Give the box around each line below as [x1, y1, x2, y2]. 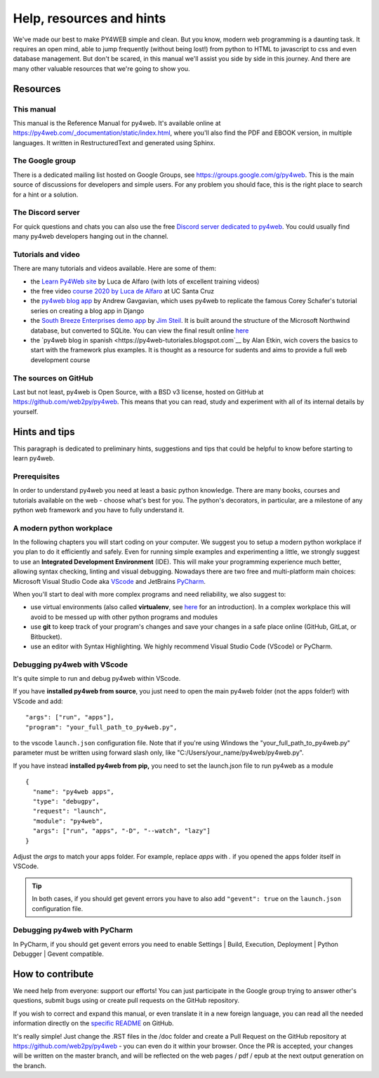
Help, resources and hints [13, 11, 166, 26]
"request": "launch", [32, 807, 107, 816]
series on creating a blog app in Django [30, 306, 145, 315]
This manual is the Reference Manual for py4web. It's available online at [13, 119, 221, 127]
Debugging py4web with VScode [13, 660, 128, 670]
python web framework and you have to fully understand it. [13, 505, 185, 514]
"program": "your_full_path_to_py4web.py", [25, 723, 178, 731]
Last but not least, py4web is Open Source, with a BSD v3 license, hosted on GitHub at [13, 387, 264, 396]
